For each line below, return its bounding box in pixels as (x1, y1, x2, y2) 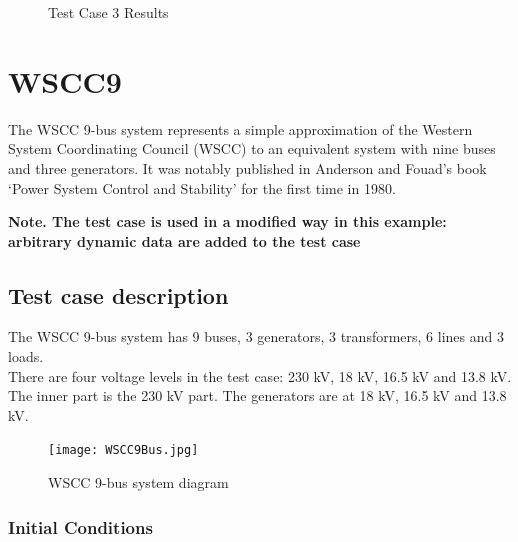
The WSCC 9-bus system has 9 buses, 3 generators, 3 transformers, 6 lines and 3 (8, 326, 504, 347)
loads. (8, 346, 44, 367)
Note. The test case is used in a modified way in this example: (8, 211, 447, 232)
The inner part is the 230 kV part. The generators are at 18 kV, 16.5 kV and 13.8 (8, 385, 507, 406)
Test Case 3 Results (48, 2, 169, 22)
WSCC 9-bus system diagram (48, 472, 229, 493)
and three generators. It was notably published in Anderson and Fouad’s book (8, 157, 487, 178)
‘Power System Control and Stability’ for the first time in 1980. (8, 177, 396, 198)
